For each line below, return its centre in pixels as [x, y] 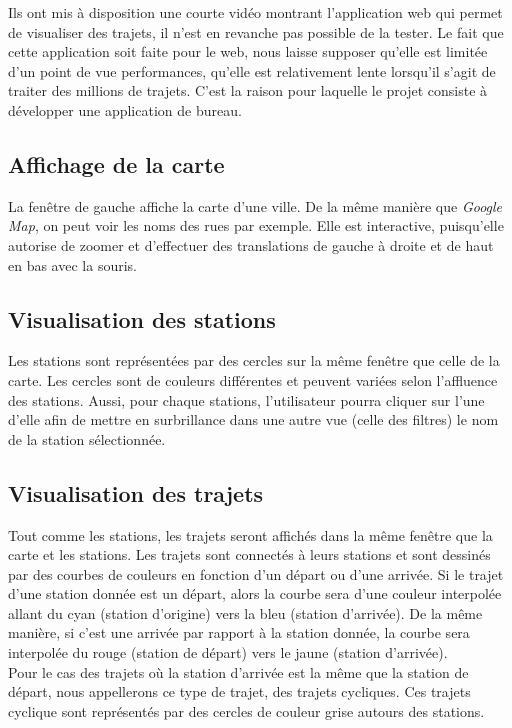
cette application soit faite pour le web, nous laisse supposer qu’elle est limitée [248, 51]
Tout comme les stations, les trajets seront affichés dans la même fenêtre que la [250, 534]
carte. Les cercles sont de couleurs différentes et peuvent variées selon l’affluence [253, 379]
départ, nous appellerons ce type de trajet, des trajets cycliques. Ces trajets [239, 691]
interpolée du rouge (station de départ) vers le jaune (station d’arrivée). [228, 652]
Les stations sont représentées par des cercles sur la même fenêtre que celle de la [254, 360]
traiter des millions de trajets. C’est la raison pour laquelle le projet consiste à [248, 90]
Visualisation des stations [142, 318]
